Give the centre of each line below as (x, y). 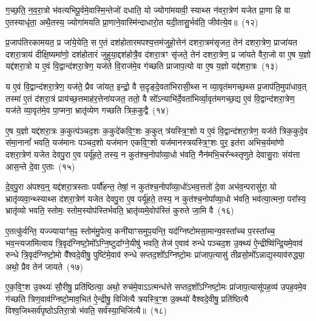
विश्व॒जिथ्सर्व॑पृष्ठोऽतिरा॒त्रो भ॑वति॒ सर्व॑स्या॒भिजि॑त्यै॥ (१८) (86, 310)
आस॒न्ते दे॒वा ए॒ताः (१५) (40, 166)
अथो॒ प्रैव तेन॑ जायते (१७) (44, 266)
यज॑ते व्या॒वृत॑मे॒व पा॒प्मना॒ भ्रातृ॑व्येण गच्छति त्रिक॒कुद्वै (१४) (87, 110)
